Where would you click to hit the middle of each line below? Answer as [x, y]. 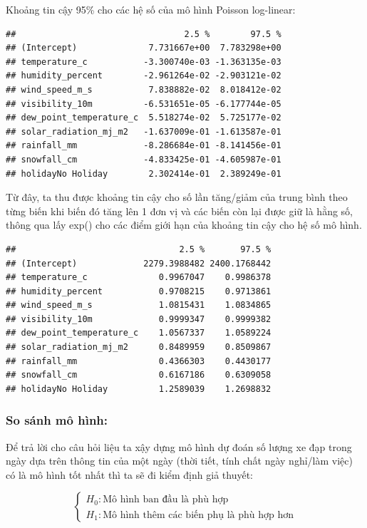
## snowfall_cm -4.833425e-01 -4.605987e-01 [144, 159]
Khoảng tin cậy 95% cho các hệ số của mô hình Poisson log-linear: [151, 9]
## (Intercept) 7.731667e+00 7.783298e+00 [144, 48]
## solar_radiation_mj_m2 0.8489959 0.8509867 [139, 347]
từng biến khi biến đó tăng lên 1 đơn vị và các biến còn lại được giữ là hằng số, [179, 211]
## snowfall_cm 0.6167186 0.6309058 [139, 375]
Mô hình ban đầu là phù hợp [166, 500]
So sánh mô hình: [57, 420]
